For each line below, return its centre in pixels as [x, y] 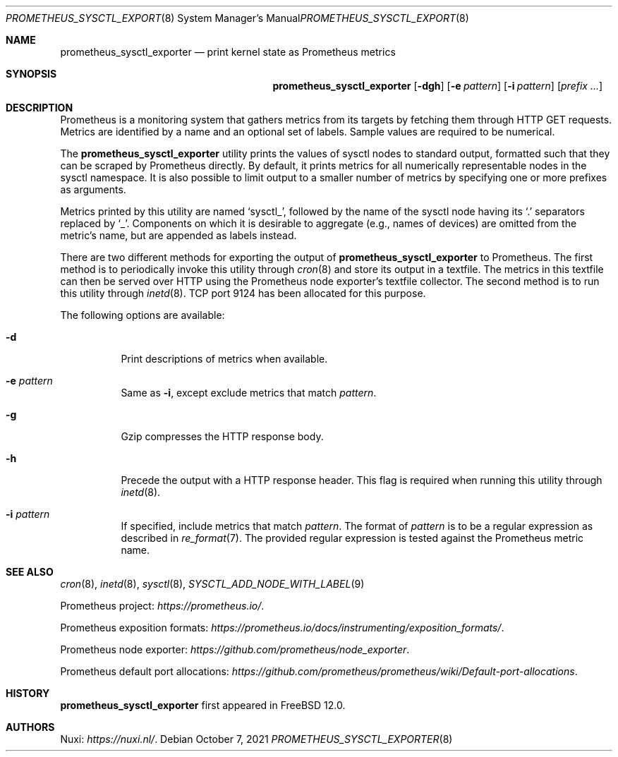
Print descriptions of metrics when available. [224, 359]
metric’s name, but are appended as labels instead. [178, 235]
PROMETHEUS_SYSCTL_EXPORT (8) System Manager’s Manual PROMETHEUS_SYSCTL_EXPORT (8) [237, 18]
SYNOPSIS [31, 74]
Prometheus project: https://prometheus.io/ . [162, 606]
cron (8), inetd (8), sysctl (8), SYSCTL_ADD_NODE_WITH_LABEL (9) [212, 584]
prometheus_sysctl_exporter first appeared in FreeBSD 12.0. [203, 705]
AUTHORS [30, 727]
